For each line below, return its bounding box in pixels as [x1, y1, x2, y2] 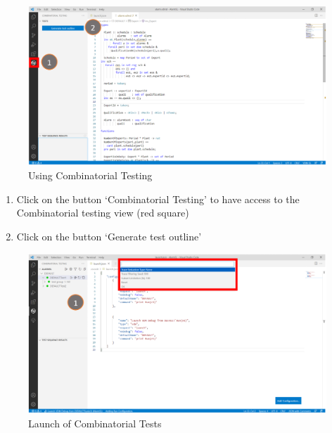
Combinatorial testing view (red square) [16, 205, 189, 220]
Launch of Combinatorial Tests [28, 416, 162, 431]
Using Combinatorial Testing [28, 167, 153, 182]
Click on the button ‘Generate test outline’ [16, 228, 202, 243]
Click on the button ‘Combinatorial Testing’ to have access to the [16, 191, 300, 206]
